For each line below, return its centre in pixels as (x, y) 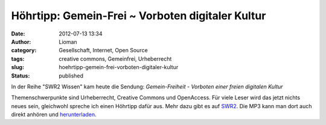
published (71, 76)
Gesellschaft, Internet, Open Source (103, 50)
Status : (21, 76)
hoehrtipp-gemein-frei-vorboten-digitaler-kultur (119, 67)
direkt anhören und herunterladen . (54, 115)
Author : (21, 41)
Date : (18, 34)
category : (24, 50)
